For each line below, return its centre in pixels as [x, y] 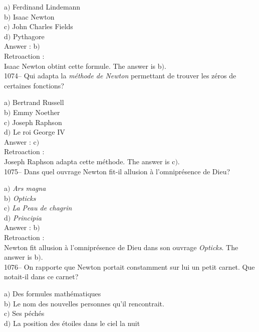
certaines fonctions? [34, 85]
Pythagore [29, 36]
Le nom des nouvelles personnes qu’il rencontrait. [88, 303]
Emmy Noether [36, 112]
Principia [27, 217]
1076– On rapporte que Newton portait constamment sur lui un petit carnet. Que [129, 266]
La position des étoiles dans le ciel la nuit [76, 323]
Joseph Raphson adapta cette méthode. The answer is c [90, 161]
